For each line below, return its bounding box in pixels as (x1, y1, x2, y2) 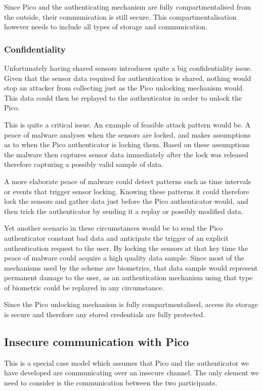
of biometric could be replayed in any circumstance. (4, 282, 164, 292)
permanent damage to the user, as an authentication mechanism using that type (4, 272, 253, 283)
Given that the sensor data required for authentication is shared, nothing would (4, 72, 251, 83)
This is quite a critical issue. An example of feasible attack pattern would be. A (4, 119, 251, 129)
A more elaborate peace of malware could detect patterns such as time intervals (4, 176, 251, 186)
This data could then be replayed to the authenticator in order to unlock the (4, 92, 242, 103)
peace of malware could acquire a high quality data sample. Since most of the (4, 252, 244, 263)
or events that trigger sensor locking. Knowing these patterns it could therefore (4, 186, 249, 196)
